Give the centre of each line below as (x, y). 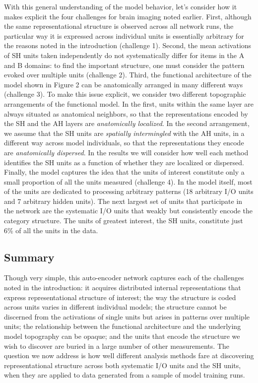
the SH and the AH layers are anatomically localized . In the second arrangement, (127, 123)
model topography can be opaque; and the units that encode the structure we (122, 336)
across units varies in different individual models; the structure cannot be (115, 307)
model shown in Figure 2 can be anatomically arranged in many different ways (124, 84)
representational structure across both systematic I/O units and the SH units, (123, 365)
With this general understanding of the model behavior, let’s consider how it (121, 6)
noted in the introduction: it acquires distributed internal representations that (123, 287)
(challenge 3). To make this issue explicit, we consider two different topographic (125, 94)
